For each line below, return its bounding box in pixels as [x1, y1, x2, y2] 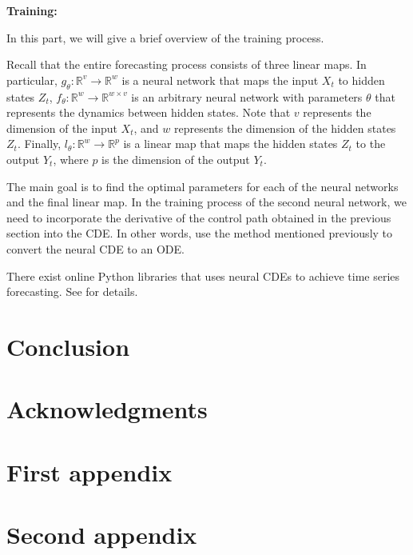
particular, [6, 71, 58, 88]
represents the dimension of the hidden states [174, 119, 396, 136]
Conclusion [6, 329, 130, 362]
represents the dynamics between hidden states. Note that [6, 104, 291, 121]
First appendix [6, 455, 173, 488]
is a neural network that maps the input [121, 71, 319, 88]
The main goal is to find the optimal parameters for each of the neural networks [6, 178, 399, 194]
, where [53, 150, 89, 167]
